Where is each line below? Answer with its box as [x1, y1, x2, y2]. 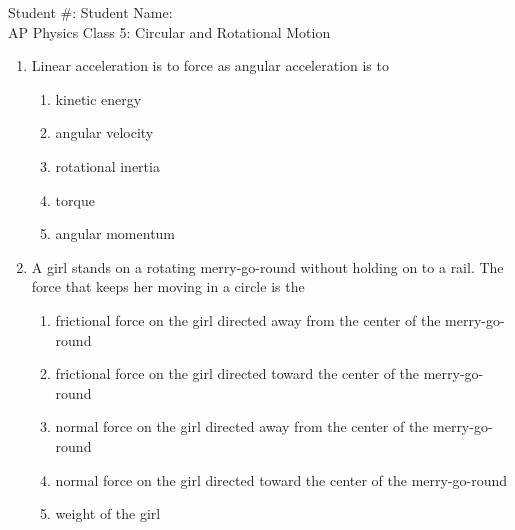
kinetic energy [55, 88, 142, 109]
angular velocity [55, 122, 154, 143]
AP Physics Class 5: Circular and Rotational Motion [8, 21, 331, 42]
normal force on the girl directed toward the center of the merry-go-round [55, 469, 508, 490]
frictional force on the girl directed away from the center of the [55, 309, 441, 330]
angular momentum [55, 223, 176, 244]
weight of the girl [55, 503, 161, 524]
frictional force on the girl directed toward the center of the [55, 363, 420, 384]
